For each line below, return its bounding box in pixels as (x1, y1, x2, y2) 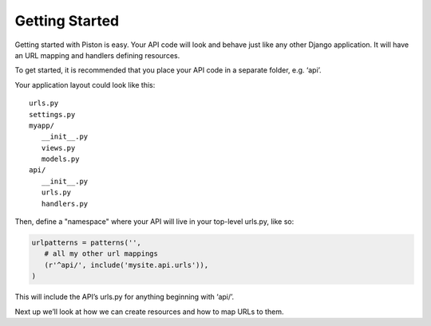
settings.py (29, 110, 76, 119)
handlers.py (41, 199, 89, 208)
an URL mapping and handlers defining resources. (14, 50, 180, 60)
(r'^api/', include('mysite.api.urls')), (44, 260, 209, 269)
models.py (41, 155, 80, 163)
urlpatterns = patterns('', (31, 238, 141, 247)
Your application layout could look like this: (14, 80, 156, 89)
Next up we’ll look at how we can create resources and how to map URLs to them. (14, 307, 284, 316)
